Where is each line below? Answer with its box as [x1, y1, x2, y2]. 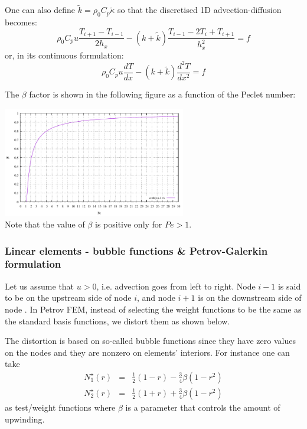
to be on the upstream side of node [5, 291, 132, 304]
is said [277, 279, 301, 292]
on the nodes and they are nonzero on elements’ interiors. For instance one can [5, 346, 290, 358]
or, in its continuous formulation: [5, 48, 124, 61]
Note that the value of [5, 218, 85, 230]
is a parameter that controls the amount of [125, 401, 280, 413]
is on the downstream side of [198, 291, 302, 304]
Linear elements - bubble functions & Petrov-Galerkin [5, 243, 268, 258]
